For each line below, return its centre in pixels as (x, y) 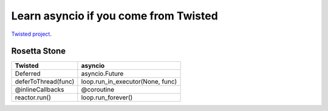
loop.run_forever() (107, 98)
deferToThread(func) (45, 82)
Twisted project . (31, 34)
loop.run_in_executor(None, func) (129, 82)
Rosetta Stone (39, 51)
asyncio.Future (102, 74)
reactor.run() (33, 98)
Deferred (28, 74)
